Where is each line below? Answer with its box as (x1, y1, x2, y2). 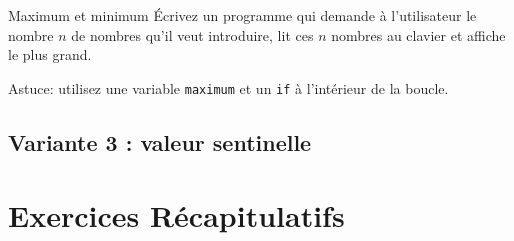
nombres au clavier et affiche (331, 24, 506, 45)
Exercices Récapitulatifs (8, 195, 345, 236)
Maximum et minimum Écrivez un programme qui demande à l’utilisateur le (8, 5, 477, 25)
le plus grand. (8, 44, 92, 65)
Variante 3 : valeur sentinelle (8, 126, 312, 157)
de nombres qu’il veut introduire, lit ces (71, 24, 314, 45)
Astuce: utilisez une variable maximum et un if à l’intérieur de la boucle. (8, 77, 449, 98)
